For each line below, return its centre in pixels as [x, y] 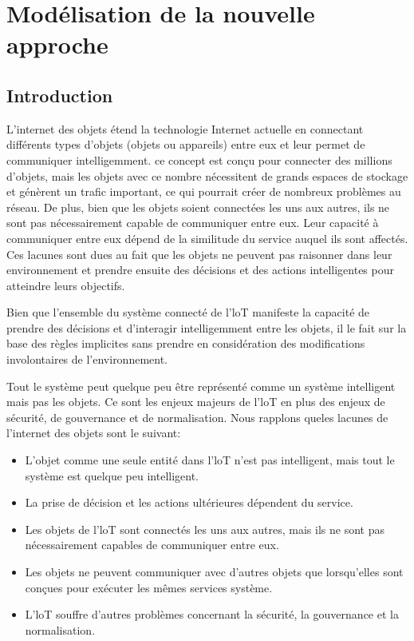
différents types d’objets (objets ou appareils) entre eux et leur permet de [186, 144]
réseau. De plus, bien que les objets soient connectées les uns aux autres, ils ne [198, 207]
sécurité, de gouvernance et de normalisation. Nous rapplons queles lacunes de [197, 417]
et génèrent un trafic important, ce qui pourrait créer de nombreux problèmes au [204, 191]
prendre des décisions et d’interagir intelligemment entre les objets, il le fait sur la [207, 327]
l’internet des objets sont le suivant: [94, 433]
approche [57, 44]
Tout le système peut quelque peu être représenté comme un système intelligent [201, 386]
